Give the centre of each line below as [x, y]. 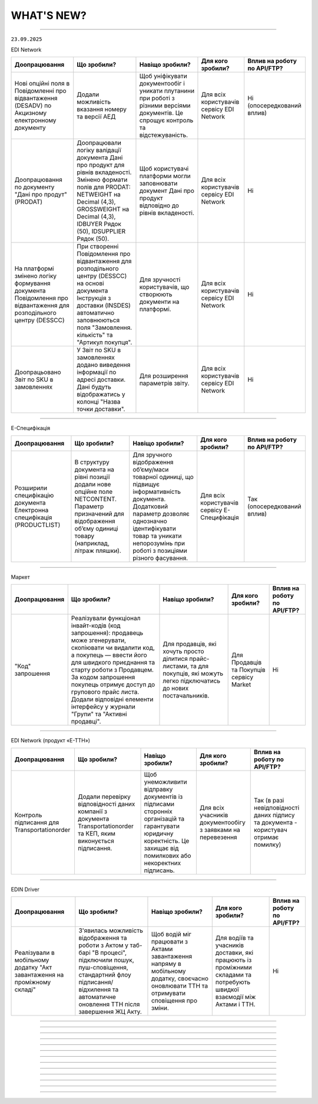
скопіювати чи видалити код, [113, 648]
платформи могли [165, 176]
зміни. [160, 1008]
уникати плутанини [167, 91]
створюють [156, 294]
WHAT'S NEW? [49, 15]
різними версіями [165, 106]
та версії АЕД [96, 117]
